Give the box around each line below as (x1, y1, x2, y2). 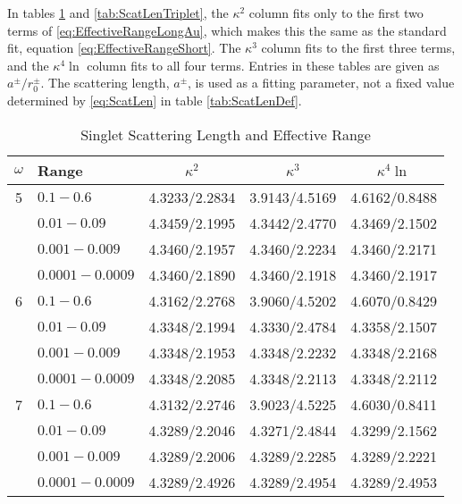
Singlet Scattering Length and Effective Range (80, 123, 371, 145)
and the (7, 55, 49, 74)
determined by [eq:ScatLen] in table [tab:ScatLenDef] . (7, 90, 302, 109)
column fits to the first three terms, (261, 38, 456, 57)
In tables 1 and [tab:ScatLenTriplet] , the (7, 4, 229, 21)
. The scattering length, (40, 73, 170, 92)
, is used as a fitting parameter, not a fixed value (188, 73, 455, 92)
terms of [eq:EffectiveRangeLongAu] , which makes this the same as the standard (7, 21, 447, 39)
